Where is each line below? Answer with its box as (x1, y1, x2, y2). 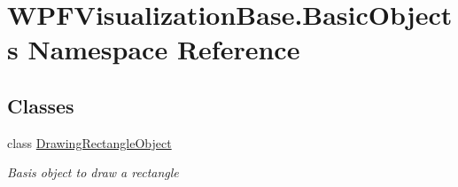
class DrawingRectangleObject (7, 133, 172, 152)
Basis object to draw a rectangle (7, 163, 179, 182)
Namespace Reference (27, 31, 300, 67)
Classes (7, 91, 74, 119)
